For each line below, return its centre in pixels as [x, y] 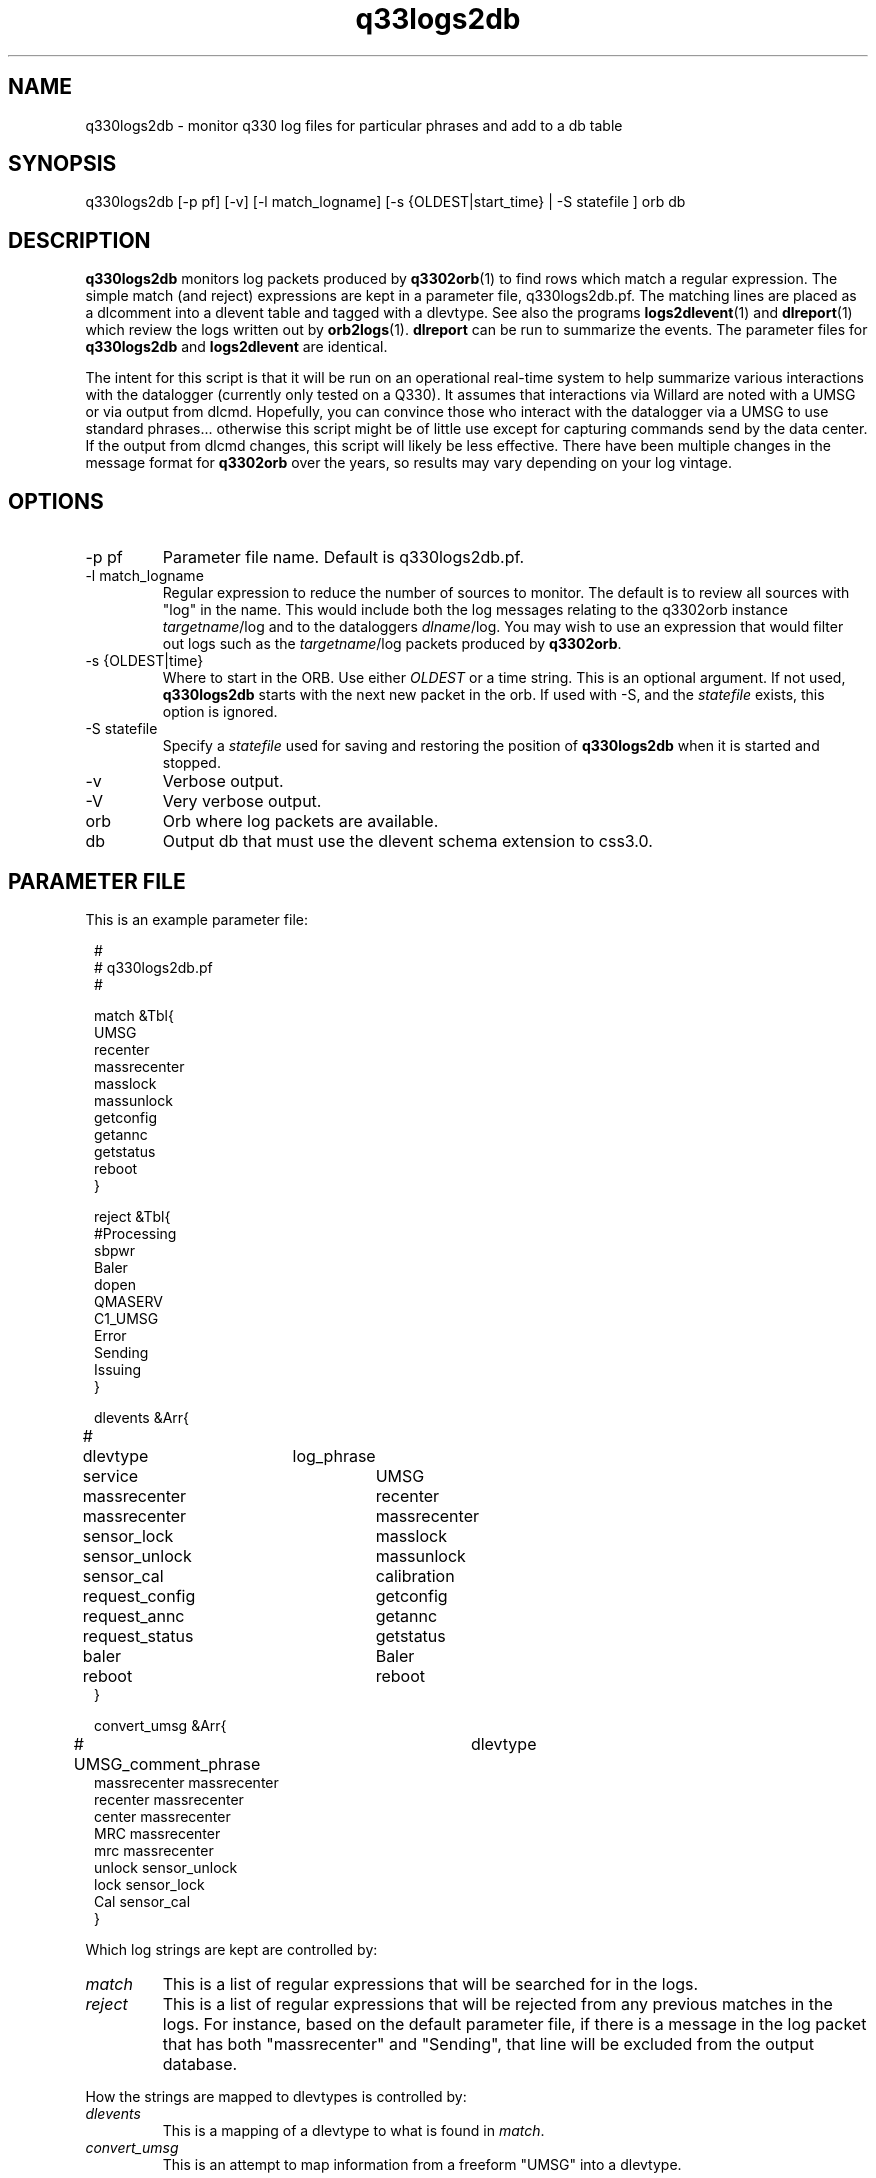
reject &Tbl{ [132, 1216]
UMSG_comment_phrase [167, 1763]
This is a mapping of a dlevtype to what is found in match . [353, 2130]
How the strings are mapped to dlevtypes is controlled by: [276, 2096]
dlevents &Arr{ [142, 1417]
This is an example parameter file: [196, 919]
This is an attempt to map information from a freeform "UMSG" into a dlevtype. [422, 2164]
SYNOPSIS [62, 164]
